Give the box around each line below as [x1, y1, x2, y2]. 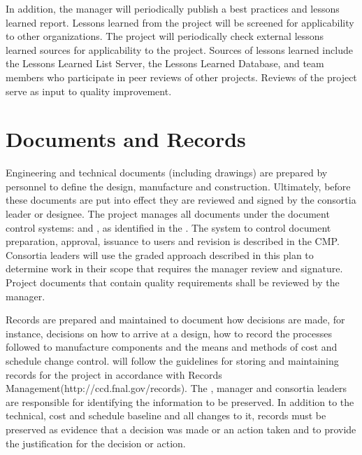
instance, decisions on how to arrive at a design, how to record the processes [6, 325, 332, 340]
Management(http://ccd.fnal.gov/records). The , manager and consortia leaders [6, 381, 347, 395]
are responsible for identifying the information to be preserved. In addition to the [6, 394, 354, 409]
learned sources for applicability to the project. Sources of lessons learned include [6, 42, 353, 57]
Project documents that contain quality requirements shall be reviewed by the [6, 275, 340, 290]
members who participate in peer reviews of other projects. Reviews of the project [6, 69, 357, 84]
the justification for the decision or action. [6, 435, 186, 450]
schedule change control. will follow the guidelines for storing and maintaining [6, 353, 339, 367]
